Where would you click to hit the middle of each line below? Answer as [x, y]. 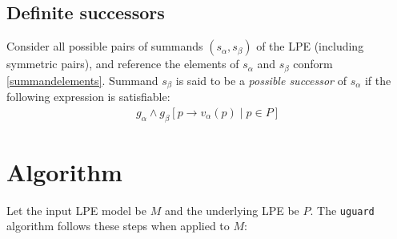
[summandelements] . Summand [82, 80]
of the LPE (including [310, 46]
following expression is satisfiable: [88, 97]
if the [378, 80]
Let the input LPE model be [77, 210]
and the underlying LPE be [232, 210]
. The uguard [342, 210]
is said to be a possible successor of [261, 80]
